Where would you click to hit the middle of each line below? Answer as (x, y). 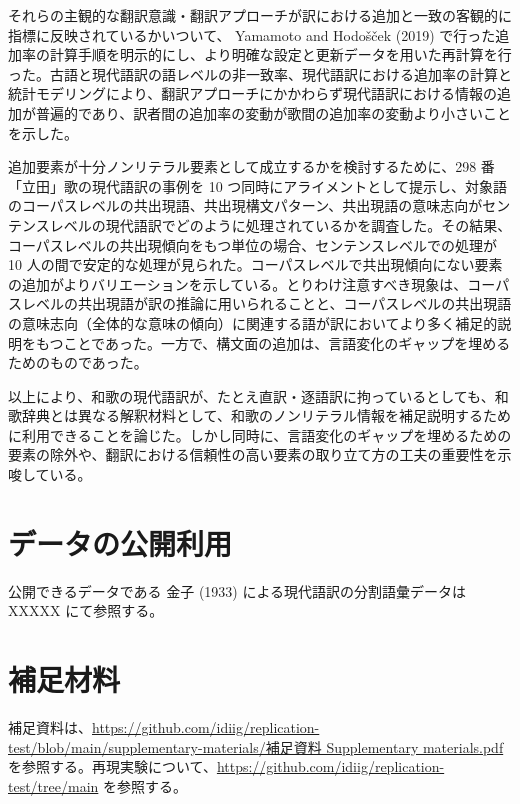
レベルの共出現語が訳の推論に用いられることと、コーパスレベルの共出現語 (266, 303)
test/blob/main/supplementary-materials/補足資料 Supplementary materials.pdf (256, 746)
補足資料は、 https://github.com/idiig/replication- (164, 727)
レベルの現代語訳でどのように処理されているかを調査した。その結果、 (280, 224)
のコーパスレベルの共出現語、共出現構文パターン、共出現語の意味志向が (245, 205)
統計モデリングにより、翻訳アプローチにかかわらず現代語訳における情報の (252, 93)
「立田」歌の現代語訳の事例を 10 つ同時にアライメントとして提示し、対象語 (257, 185)
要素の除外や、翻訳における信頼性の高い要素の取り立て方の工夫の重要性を (253, 454)
